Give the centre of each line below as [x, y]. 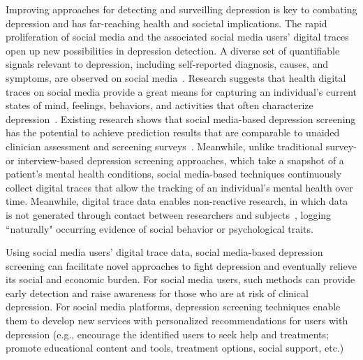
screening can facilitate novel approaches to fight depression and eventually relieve [181, 265]
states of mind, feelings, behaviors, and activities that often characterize [160, 105]
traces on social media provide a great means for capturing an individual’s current [181, 91]
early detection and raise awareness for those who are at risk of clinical [157, 293]
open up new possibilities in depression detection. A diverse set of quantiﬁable [173, 50]
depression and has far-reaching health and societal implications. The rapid [166, 23]
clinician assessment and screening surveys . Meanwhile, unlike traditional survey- [181, 146]
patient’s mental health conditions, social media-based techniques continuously [174, 174]
